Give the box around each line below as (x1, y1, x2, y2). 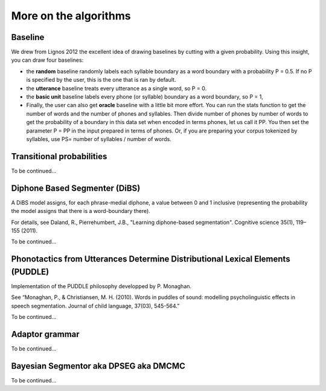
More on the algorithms (11, 9, 131, 22)
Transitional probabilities (11, 151, 107, 162)
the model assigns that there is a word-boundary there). (11, 208, 150, 215)
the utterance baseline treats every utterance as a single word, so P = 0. (26, 85, 207, 92)
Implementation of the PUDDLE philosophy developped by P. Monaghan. (11, 282, 192, 290)
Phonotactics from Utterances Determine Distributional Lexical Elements (11, 254, 290, 264)
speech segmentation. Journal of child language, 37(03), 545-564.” (11, 302, 180, 309)
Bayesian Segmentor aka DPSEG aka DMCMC (11, 361, 185, 371)
